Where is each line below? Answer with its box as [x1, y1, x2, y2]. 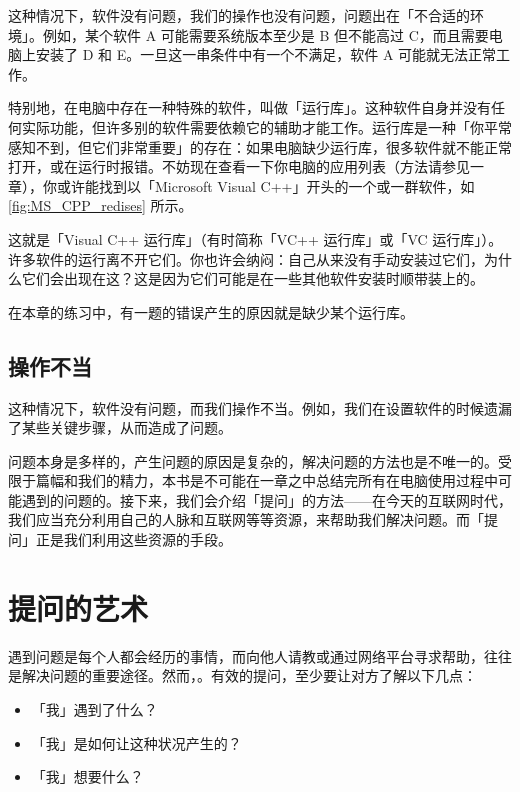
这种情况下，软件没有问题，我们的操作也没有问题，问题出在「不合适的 [8, 5, 470, 25]
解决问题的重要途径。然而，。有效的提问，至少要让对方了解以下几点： [21, 665, 477, 686]
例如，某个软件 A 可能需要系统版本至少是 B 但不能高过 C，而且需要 [42, 24, 489, 45]
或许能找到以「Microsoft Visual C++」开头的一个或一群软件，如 [56, 175, 475, 196]
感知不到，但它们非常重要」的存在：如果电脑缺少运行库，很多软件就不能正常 [8, 136, 512, 157]
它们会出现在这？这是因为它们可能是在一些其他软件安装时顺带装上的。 [21, 268, 484, 289]
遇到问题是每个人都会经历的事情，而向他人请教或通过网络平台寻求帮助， [8, 645, 484, 666]
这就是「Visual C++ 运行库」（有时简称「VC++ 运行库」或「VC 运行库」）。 [8, 228, 503, 249]
